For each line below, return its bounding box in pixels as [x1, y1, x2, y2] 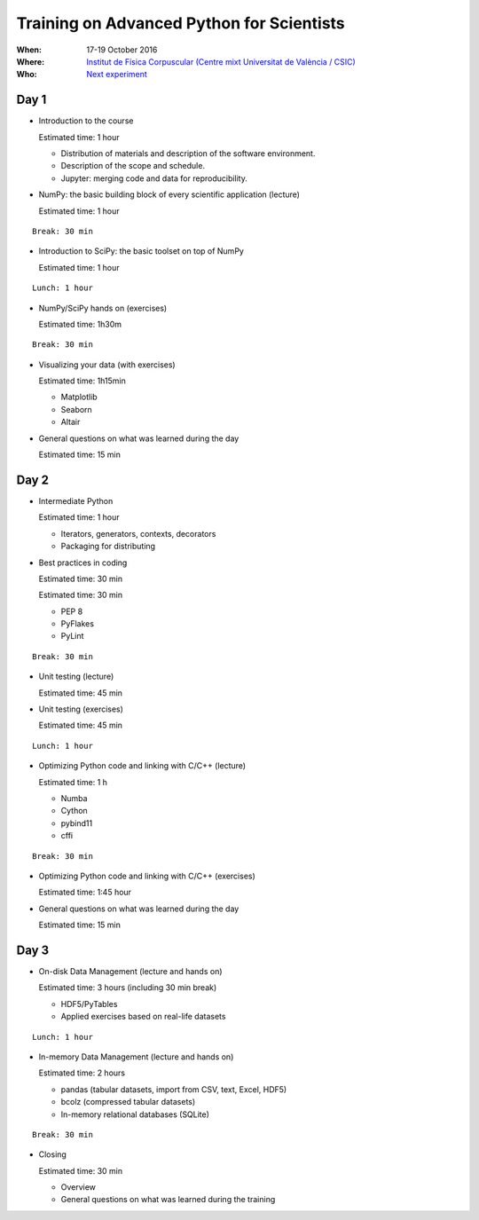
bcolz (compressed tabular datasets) [60, 1097, 196, 1107]
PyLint [60, 631, 84, 641]
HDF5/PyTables [60, 998, 118, 1009]
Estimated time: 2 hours [38, 1067, 126, 1078]
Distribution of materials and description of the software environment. [60, 148, 316, 159]
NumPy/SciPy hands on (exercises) [38, 303, 168, 313]
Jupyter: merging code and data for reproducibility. [60, 173, 248, 184]
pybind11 [60, 817, 93, 829]
